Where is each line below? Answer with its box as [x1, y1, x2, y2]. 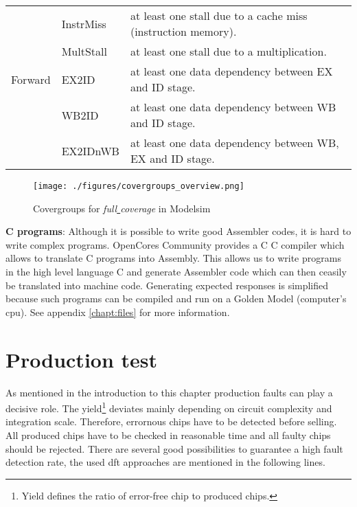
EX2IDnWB [61, 142, 119, 159]
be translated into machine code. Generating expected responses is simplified [5, 278, 329, 292]
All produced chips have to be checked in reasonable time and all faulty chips [5, 427, 331, 442]
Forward [11, 71, 51, 87]
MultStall [61, 43, 107, 59]
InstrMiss [61, 15, 106, 32]
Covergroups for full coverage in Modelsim [33, 201, 211, 215]
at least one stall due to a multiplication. [130, 43, 327, 59]
